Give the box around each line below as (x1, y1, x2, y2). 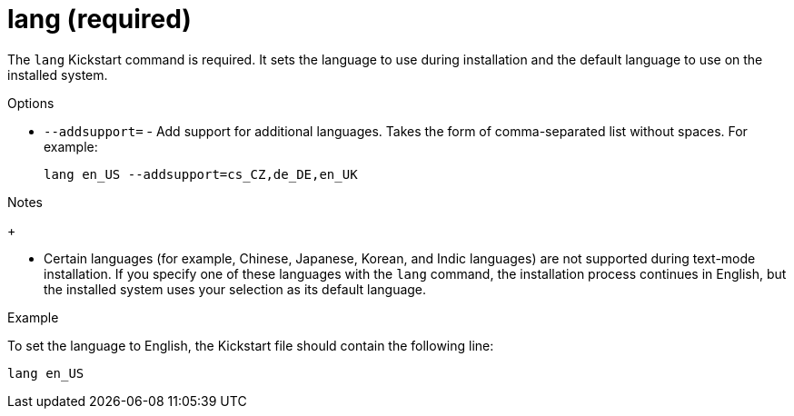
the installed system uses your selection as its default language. (44, 281, 427, 297)
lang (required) (7, 4, 192, 35)
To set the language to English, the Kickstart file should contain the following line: (7, 337, 494, 353)
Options (7, 94, 55, 111)
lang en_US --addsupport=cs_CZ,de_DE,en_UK (44, 166, 358, 182)
